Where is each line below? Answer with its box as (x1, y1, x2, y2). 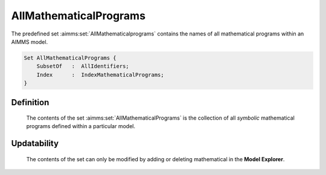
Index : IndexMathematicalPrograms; (36, 71, 164, 78)
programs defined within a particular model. (26, 123, 136, 130)
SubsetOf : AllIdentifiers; (36, 63, 129, 70)
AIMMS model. (11, 38, 48, 45)
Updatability (11, 138, 59, 149)
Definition (11, 97, 50, 108)
